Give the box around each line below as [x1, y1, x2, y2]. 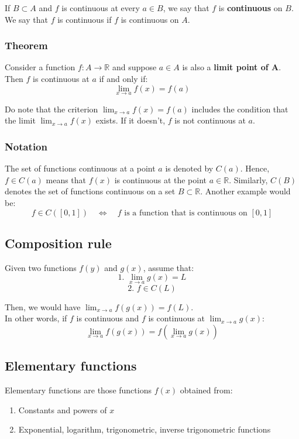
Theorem [5, 38, 48, 53]
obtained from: [180, 384, 233, 396]
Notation [5, 139, 47, 153]
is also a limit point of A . [182, 61, 281, 73]
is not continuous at [174, 114, 246, 126]
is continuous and [76, 312, 139, 324]
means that [46, 173, 87, 186]
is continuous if [57, 13, 112, 25]
